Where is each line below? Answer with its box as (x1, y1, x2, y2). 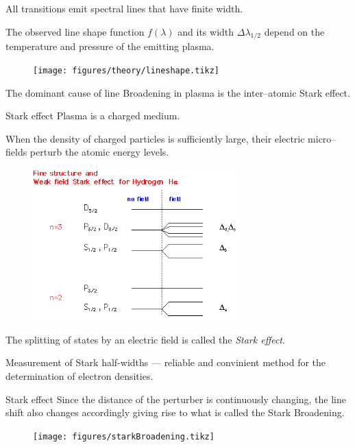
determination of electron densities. (5, 369, 154, 383)
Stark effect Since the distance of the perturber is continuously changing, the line (5, 391, 347, 406)
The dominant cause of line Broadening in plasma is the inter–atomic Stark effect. (5, 85, 350, 99)
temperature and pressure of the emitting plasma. (5, 39, 215, 53)
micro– (308, 131, 336, 145)
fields (5, 145, 27, 159)
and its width (177, 24, 234, 38)
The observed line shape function (5, 24, 145, 38)
